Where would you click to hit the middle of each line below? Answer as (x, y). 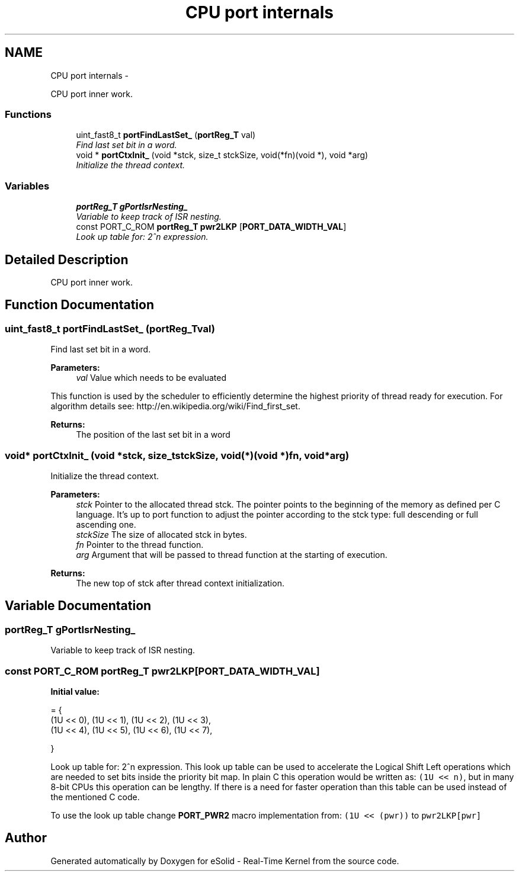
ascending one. (106, 524)
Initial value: (75, 691)
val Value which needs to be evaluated (151, 378)
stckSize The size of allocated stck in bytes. (161, 534)
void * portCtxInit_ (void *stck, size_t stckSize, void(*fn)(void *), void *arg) (222, 155)
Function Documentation (79, 305)
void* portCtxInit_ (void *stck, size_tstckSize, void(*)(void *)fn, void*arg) (177, 455)
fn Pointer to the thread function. (140, 544)
